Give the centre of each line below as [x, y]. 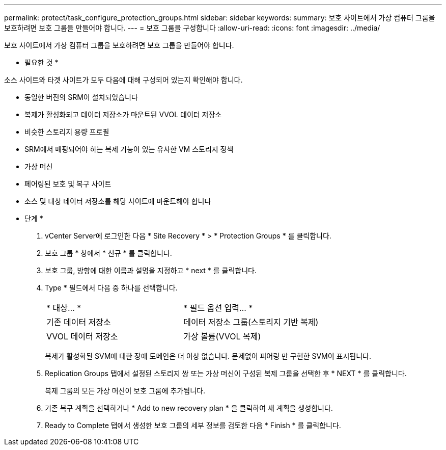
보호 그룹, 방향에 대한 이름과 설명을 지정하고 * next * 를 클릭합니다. [151, 270]
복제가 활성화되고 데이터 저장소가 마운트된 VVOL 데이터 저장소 [123, 114]
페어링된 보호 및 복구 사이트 [68, 184]
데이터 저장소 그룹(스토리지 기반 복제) [251, 322]
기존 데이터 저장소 [79, 322]
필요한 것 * [41, 62]
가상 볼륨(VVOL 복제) [222, 336]
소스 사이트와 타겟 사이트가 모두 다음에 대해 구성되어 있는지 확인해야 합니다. [123, 80]
